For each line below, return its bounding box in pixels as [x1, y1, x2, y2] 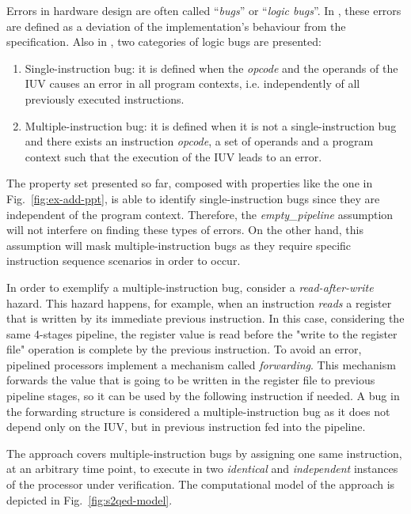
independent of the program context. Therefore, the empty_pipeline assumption [6, 206, 394, 222]
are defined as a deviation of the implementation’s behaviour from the [6, 17, 346, 34]
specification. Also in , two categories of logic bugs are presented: [6, 33, 322, 50]
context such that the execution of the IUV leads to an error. [25, 148, 322, 164]
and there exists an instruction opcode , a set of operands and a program [25, 133, 374, 149]
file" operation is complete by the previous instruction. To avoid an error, [6, 341, 362, 357]
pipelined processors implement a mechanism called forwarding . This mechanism [6, 356, 396, 372]
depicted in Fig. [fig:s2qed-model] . [6, 491, 173, 508]
